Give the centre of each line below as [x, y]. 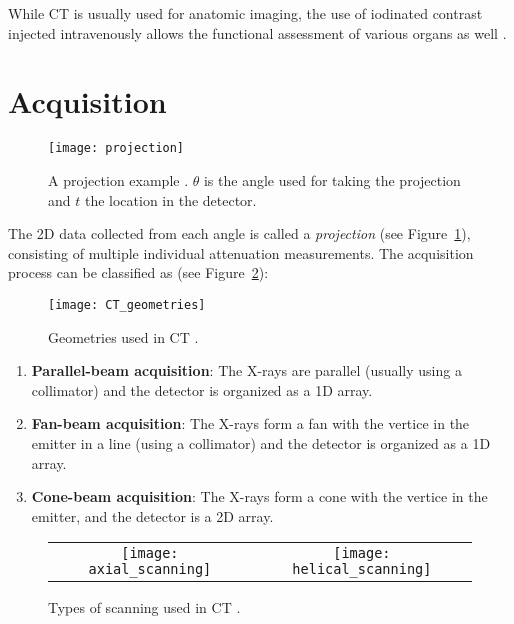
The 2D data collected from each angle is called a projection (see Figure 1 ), [239, 233]
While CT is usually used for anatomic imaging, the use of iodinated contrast [245, 13]
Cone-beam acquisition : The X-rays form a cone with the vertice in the [259, 496]
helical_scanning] [362, 569]
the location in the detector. [170, 199]
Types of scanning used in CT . [144, 607]
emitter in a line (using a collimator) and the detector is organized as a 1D [261, 442]
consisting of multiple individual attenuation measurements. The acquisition [241, 252]
